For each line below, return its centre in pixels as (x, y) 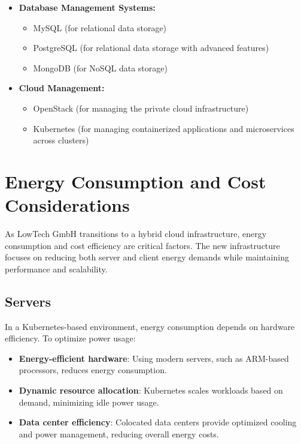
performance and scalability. (56, 268)
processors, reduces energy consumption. (93, 370)
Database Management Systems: (87, 7)
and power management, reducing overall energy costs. (119, 433)
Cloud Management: (62, 88)
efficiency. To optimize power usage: (70, 338)
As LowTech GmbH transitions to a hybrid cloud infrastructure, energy (136, 234)
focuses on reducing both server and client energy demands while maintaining (147, 257)
